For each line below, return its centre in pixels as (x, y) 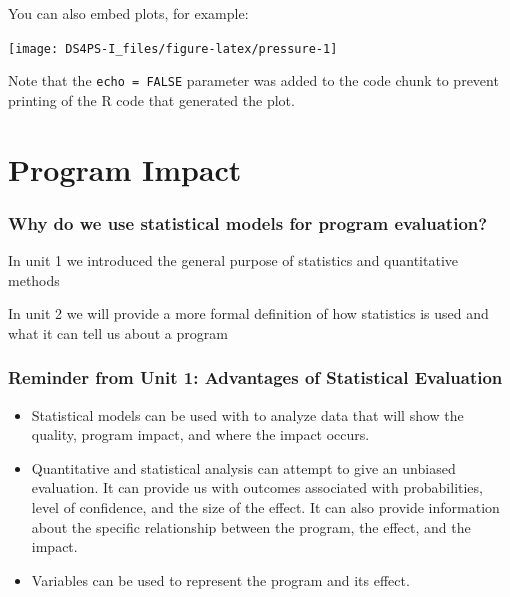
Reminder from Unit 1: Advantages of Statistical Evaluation (255, 377)
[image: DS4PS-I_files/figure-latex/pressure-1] (173, 48)
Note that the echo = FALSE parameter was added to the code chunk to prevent (253, 80)
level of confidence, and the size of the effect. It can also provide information (265, 507)
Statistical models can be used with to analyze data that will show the (247, 414)
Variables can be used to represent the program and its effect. (220, 579)
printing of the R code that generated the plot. (151, 99)
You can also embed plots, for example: (128, 13)
